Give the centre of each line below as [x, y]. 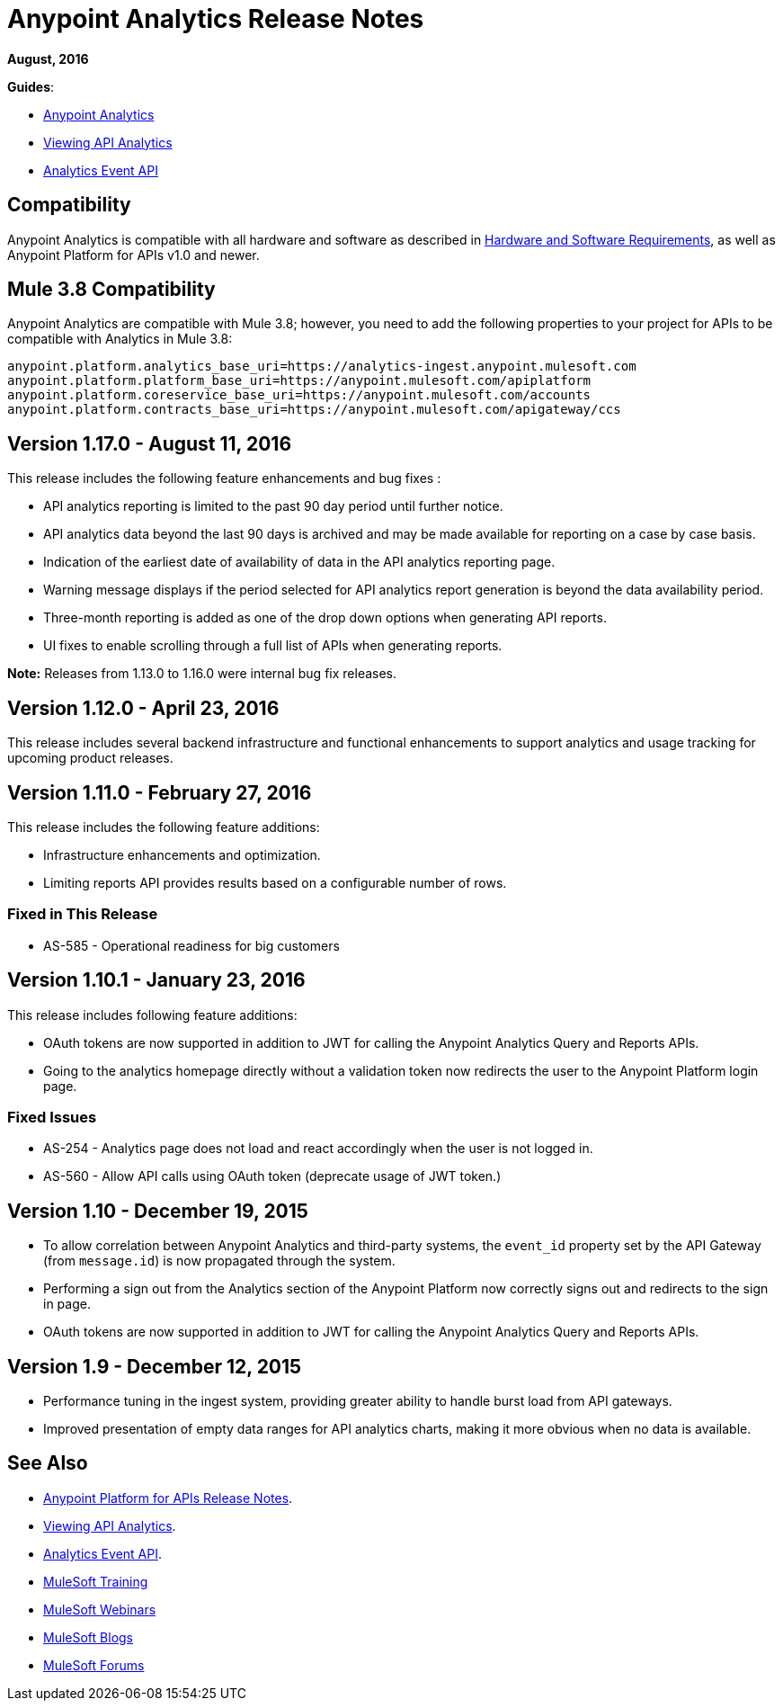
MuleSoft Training [96, 1581]
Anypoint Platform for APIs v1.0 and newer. [133, 255]
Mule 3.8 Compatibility [111, 290]
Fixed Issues [52, 1117]
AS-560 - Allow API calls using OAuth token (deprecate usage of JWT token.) [272, 1176]
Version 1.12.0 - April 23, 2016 [143, 708]
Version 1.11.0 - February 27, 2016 [160, 792]
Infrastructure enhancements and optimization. [182, 854]
